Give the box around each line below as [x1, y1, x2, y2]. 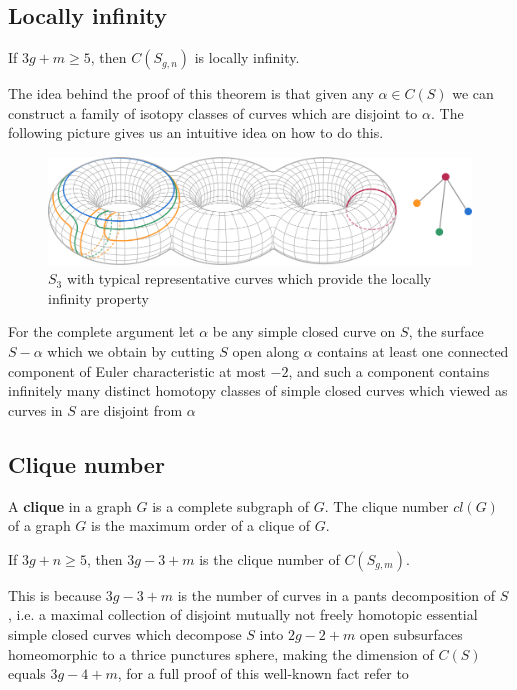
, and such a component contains [288, 360, 490, 381]
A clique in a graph [8, 495, 132, 516]
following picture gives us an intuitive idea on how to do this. [8, 122, 384, 143]
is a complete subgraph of [152, 495, 310, 516]
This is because [8, 584, 102, 605]
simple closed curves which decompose [8, 623, 242, 644]
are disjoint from [80, 399, 183, 420]
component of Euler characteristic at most [8, 360, 266, 381]
